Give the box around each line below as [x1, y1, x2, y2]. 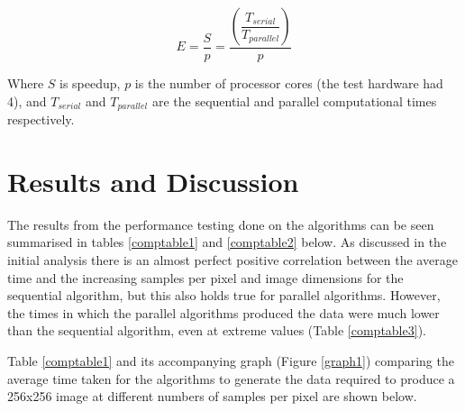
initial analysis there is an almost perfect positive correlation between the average [7, 250, 458, 269]
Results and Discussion [7, 162, 299, 199]
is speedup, [59, 74, 121, 93]
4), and [7, 91, 47, 110]
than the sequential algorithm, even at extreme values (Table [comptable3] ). [7, 321, 426, 340]
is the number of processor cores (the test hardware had [134, 74, 443, 93]
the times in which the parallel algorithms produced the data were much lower [7, 303, 440, 322]
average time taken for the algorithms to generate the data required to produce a [7, 369, 455, 388]
